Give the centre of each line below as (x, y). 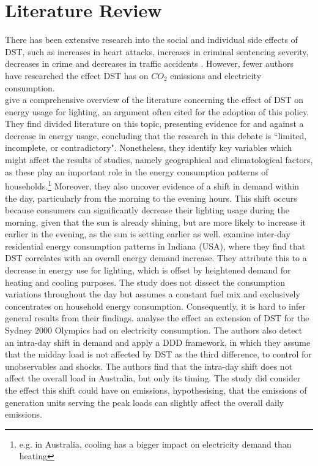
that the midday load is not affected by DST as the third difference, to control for (158, 354)
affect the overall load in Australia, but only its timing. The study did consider (153, 378)
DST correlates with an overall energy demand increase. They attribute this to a (156, 258)
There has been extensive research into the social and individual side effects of (151, 40)
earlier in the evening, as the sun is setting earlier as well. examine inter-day (148, 234)
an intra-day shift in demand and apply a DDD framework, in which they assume (158, 342)
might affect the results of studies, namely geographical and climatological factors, (159, 160)
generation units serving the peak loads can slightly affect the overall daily (145, 402)
